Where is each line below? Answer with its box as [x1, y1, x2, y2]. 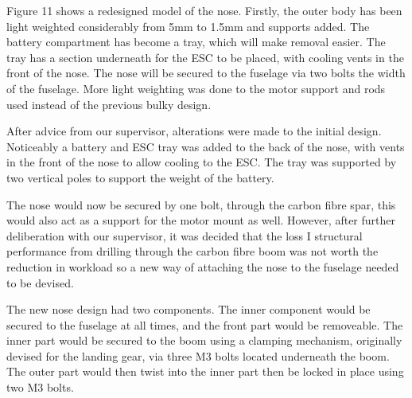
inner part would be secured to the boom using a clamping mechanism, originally [6, 332, 402, 349]
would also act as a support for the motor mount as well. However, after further [6, 212, 396, 228]
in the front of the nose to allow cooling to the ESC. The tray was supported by [6, 154, 397, 170]
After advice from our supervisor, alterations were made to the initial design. [6, 123, 382, 139]
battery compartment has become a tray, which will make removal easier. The [6, 33, 386, 50]
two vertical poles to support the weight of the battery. [6, 169, 274, 185]
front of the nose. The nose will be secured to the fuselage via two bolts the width [6, 64, 406, 81]
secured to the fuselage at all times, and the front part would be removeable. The [6, 316, 403, 333]
